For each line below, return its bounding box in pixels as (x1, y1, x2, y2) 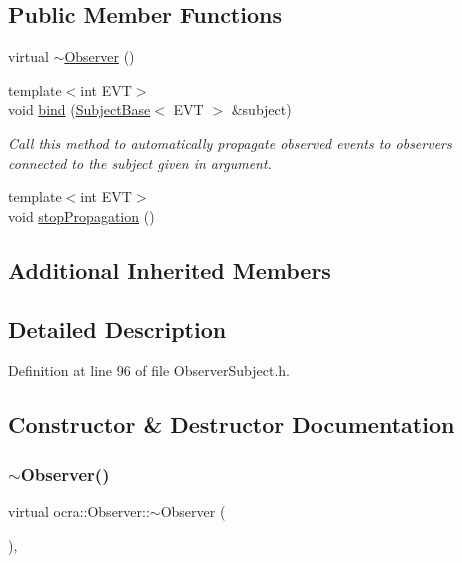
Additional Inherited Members (8, 254, 331, 285)
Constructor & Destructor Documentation (8, 409, 455, 440)
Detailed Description (8, 313, 227, 344)
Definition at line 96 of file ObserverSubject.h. (8, 360, 290, 381)
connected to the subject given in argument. (8, 152, 272, 173)
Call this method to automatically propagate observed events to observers (8, 132, 452, 153)
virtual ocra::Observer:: (8, 500, 150, 521)
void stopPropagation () (8, 205, 155, 226)
